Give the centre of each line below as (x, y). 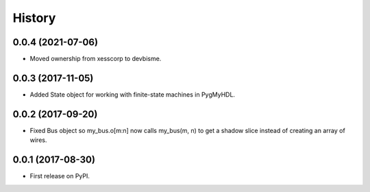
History (34, 18)
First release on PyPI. (60, 176)
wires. (38, 140)
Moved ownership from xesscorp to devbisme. (96, 59)
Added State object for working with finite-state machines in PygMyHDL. (133, 94)
